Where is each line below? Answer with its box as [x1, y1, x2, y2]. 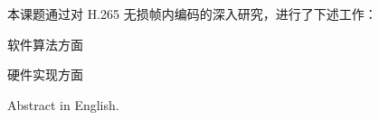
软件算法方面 [7, 34, 83, 53]
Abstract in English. [7, 95, 119, 114]
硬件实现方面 [7, 65, 83, 84]
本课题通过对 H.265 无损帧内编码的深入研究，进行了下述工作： [7, 5, 377, 23]
